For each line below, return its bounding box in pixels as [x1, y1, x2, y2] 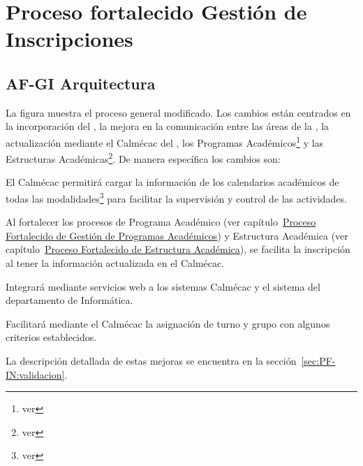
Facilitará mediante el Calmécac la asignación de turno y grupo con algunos [6, 316, 330, 330]
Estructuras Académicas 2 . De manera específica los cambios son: [6, 150, 281, 166]
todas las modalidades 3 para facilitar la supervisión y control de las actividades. [6, 189, 347, 205]
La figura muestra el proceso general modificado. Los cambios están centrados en [6, 105, 351, 119]
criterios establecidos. [6, 330, 97, 344]
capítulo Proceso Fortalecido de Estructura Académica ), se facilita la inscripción [6, 242, 350, 256]
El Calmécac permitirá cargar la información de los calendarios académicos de [6, 175, 339, 189]
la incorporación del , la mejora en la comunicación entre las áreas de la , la [6, 119, 329, 133]
